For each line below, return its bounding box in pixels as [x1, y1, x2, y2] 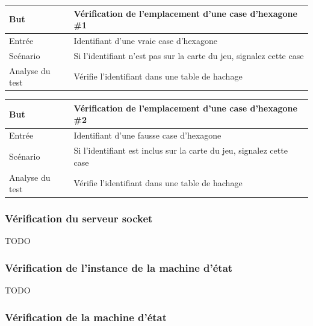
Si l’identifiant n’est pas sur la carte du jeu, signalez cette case [73, 49, 304, 61]
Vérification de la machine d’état [5, 309, 167, 324]
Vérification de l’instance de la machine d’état [5, 260, 233, 275]
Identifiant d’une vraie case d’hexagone [73, 34, 217, 46]
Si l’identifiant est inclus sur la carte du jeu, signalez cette [73, 144, 288, 157]
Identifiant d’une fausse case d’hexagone [73, 129, 222, 142]
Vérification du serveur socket [5, 211, 153, 226]
